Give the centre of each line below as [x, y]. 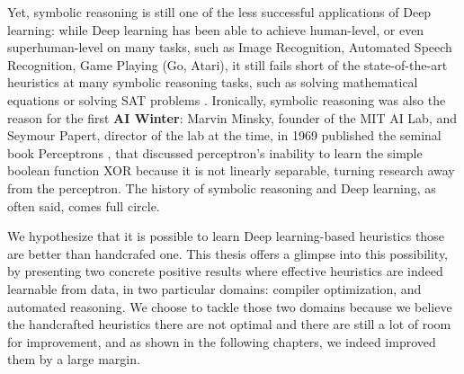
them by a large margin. [74, 359]
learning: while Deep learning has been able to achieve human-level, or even [216, 29]
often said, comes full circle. [84, 205]
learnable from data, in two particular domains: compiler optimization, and [214, 288]
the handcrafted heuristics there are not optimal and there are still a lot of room [229, 324]
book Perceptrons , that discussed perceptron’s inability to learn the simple [215, 152]
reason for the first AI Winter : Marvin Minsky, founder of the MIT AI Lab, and [232, 117]
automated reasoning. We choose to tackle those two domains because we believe [230, 306]
